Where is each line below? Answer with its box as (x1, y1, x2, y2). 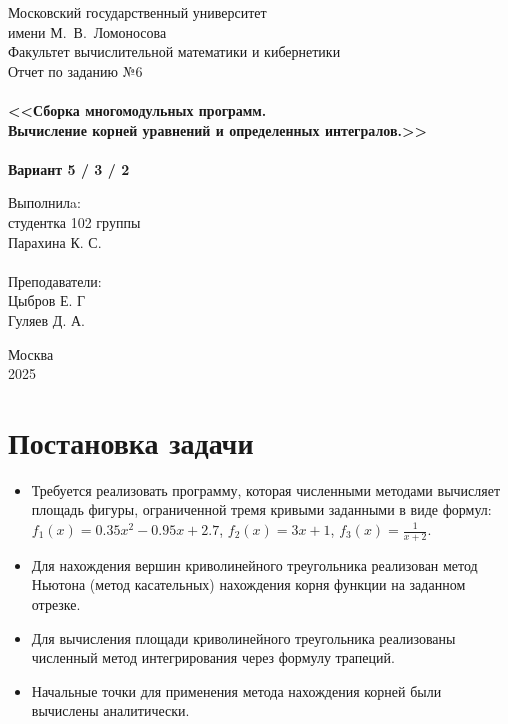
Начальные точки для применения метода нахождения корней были (31, 680, 442, 701)
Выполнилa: (8, 192, 81, 213)
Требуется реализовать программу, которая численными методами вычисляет (31, 479, 501, 500)
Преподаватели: (8, 270, 102, 291)
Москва (8, 343, 54, 364)
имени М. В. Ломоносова (8, 21, 167, 42)
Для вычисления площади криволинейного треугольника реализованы (31, 627, 456, 648)
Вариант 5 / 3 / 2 (8, 158, 130, 179)
